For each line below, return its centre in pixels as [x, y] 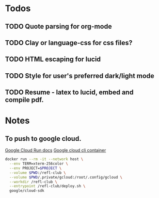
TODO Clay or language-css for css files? [69, 42]
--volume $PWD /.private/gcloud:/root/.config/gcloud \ [66, 177]
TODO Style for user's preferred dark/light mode [80, 76]
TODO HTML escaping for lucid [53, 59]
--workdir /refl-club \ [33, 182]
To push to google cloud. [43, 139]
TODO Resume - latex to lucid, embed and [69, 92]
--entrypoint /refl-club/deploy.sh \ [48, 186]
